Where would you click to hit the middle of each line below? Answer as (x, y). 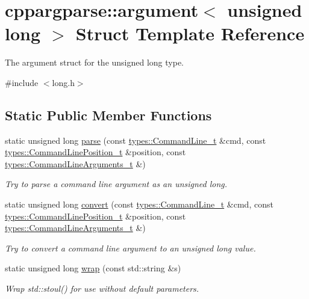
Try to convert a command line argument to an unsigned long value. (130, 248)
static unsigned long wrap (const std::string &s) (93, 268)
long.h (63, 82)
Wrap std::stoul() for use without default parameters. (102, 288)
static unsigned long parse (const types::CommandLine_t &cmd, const (136, 140)
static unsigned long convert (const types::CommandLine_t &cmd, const (139, 204)
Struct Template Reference (190, 33)
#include (22, 82)
